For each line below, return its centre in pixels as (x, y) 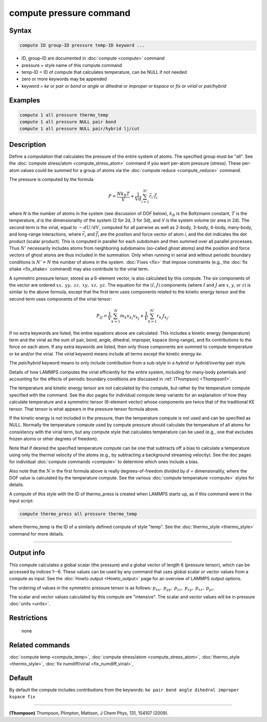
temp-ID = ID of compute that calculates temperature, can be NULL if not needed (104, 72)
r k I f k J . (163, 317)
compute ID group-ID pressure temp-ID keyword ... (82, 45)
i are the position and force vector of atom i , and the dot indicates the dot (172, 235)
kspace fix (22, 697)
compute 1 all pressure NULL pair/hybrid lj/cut (80, 129)
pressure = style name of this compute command (72, 65)
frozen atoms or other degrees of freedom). (54, 439)
